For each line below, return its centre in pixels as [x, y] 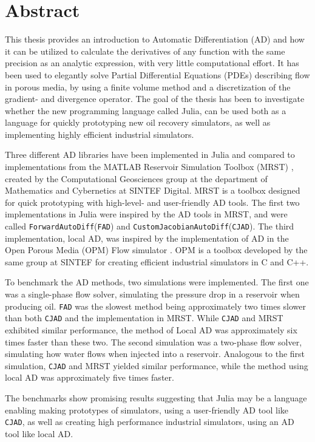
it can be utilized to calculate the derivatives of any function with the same [145, 51]
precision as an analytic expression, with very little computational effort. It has [152, 63]
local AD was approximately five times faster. [90, 377]
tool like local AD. [39, 433]
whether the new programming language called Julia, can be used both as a [146, 110]
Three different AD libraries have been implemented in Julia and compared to [150, 155]
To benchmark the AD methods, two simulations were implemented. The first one [157, 282]
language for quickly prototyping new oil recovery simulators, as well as [138, 122]
